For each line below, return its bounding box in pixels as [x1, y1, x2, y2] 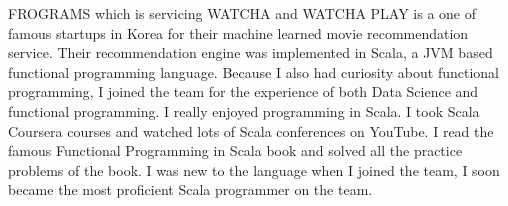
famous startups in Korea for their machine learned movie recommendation [8, 22, 469, 43]
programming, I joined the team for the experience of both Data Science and [8, 81, 479, 102]
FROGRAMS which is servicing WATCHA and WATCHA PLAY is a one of [8, 3, 477, 23]
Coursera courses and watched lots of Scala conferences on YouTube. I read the [8, 120, 494, 141]
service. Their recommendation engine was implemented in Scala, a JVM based [8, 42, 493, 63]
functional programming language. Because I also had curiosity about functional [8, 61, 499, 82]
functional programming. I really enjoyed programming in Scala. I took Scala [8, 100, 480, 121]
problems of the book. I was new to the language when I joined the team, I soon [8, 159, 500, 180]
